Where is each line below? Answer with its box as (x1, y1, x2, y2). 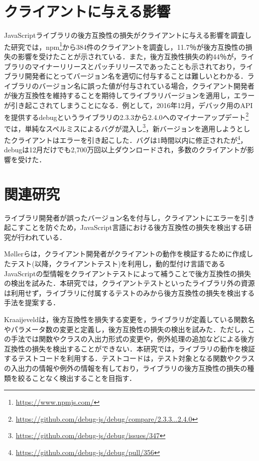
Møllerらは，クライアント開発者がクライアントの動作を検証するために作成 (4, 248, 247, 259)
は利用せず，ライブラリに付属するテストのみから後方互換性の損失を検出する (4, 287, 255, 298)
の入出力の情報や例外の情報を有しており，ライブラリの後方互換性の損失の (4, 362, 248, 373)
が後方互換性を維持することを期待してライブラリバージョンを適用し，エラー (4, 90, 255, 101)
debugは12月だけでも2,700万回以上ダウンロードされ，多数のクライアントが (4, 144, 247, 155)
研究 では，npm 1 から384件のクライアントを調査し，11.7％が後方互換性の (10, 40, 246, 52)
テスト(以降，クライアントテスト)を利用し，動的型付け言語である (10, 258, 226, 268)
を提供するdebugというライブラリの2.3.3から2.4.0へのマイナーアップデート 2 (4, 110, 249, 122)
